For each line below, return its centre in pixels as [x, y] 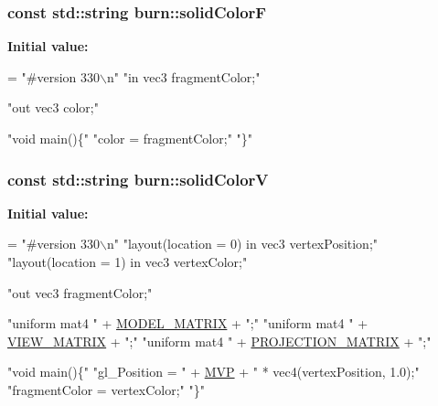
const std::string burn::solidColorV [138, 179]
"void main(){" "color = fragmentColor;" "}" [130, 138]
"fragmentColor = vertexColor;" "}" [106, 389]
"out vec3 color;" [53, 107]
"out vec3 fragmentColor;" [80, 292]
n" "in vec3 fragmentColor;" [183, 76]
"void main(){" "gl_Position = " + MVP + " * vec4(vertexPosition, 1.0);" [214, 372]
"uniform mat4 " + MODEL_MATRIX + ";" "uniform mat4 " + [188, 323]
